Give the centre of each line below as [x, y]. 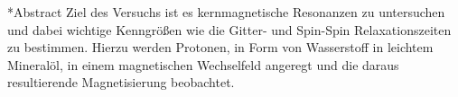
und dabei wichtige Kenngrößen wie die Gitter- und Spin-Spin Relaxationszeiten [229, 29]
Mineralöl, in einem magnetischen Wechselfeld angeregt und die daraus [203, 64]
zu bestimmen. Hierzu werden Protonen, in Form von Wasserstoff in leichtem [220, 47]
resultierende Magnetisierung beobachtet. [121, 82]
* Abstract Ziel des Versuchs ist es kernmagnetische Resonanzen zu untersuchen [226, 12]
